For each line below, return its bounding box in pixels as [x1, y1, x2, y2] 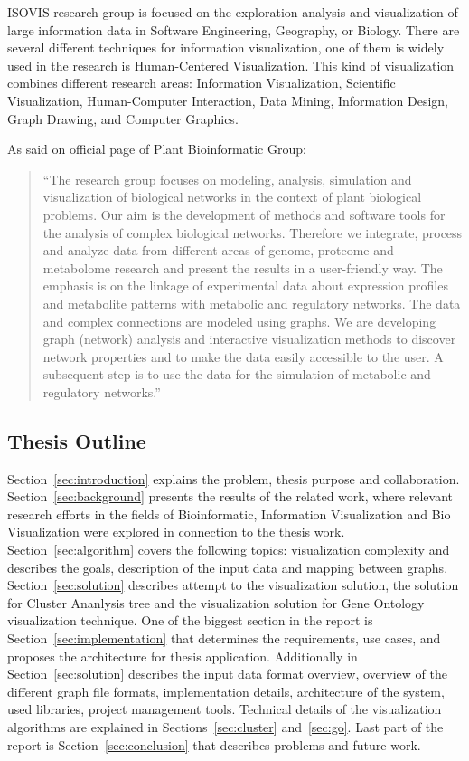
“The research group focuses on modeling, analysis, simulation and [42, 169, 412, 188]
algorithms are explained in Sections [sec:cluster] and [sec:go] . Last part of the [7, 717, 444, 736]
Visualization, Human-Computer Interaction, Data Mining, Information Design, [7, 90, 448, 109]
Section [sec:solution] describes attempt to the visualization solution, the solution [7, 576, 459, 595]
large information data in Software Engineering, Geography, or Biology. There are [7, 20, 460, 39]
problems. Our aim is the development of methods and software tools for [42, 205, 446, 224]
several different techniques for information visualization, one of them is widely [7, 38, 445, 57]
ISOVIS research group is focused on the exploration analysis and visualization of [7, 3, 458, 21]
